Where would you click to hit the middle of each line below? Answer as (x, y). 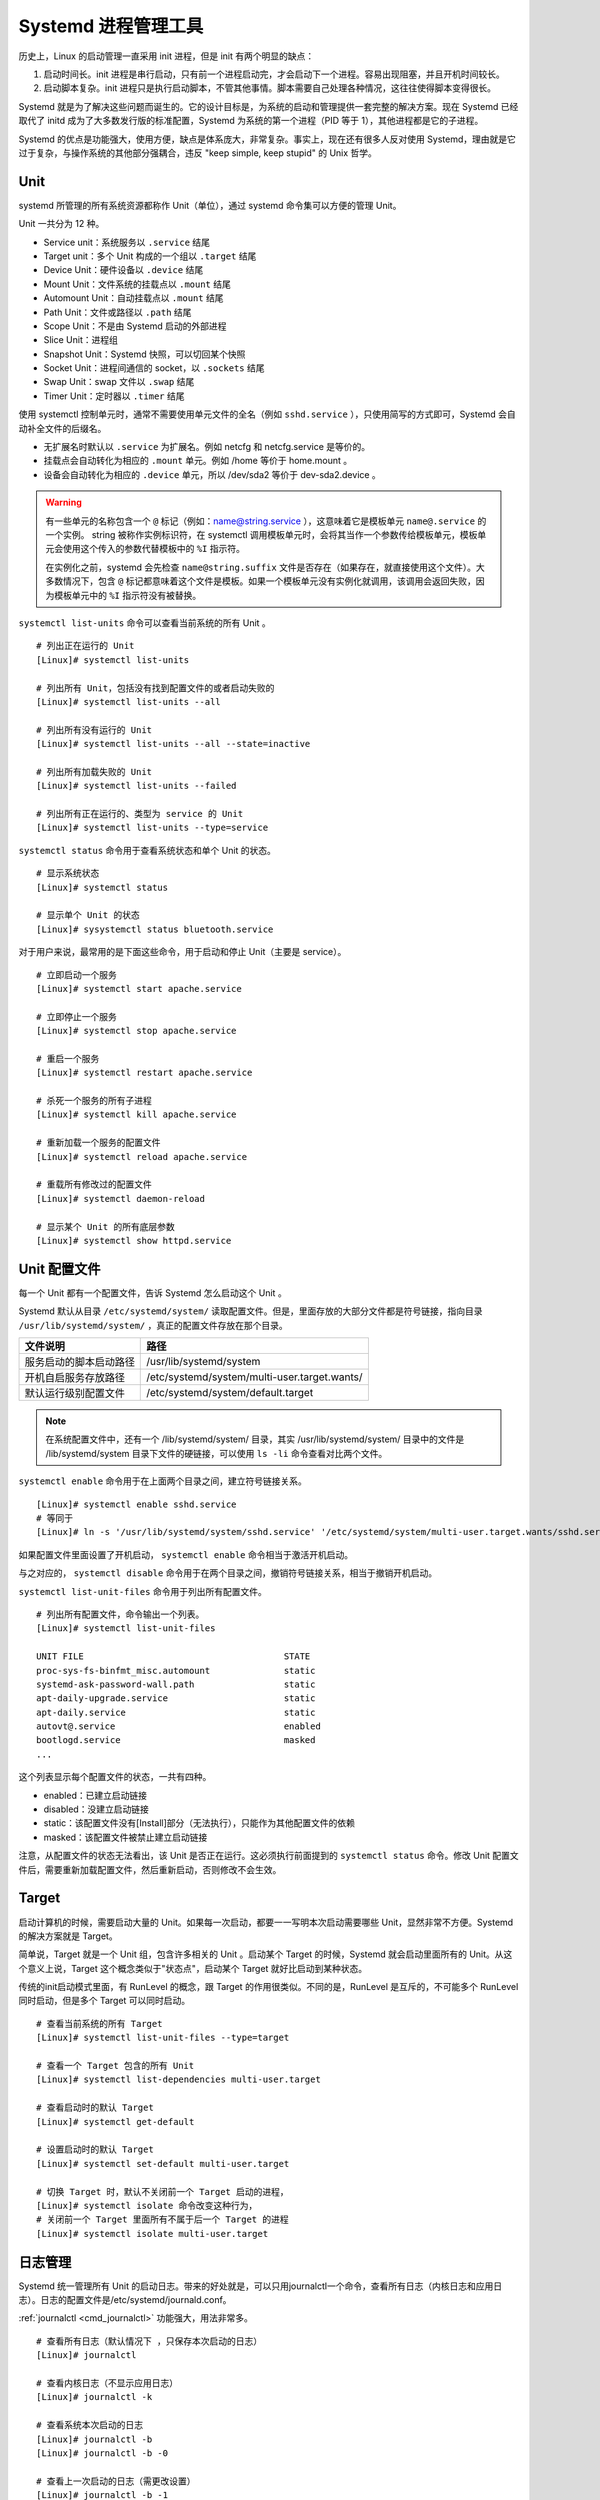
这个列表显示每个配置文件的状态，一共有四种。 (115, 1777)
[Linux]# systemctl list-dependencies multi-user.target (179, 2079)
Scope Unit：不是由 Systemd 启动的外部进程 (135, 326)
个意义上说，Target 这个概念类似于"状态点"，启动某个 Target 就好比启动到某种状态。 (193, 1968)
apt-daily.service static (176, 1712)
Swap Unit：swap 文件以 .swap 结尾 (119, 382)
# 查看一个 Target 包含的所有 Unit (115, 2066)
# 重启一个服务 (68, 1058)
